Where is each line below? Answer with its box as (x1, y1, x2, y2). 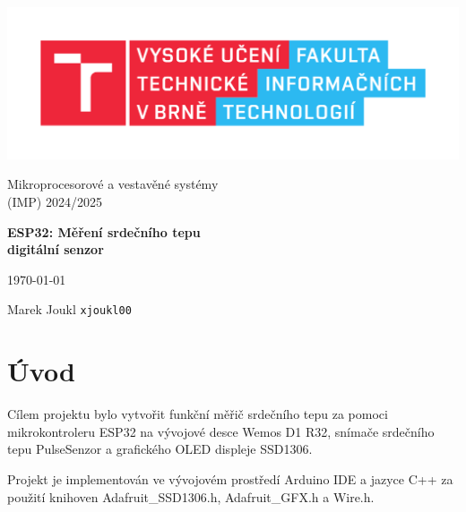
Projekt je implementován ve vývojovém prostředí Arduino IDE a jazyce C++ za (7, 469, 453, 488)
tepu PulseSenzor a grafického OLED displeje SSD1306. (7, 439, 313, 458)
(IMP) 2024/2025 (7, 192, 102, 210)
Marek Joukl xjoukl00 (7, 300, 132, 319)
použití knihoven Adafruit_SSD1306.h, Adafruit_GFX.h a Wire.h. (7, 487, 375, 506)
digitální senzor (7, 240, 104, 259)
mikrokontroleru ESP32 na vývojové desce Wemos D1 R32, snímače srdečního (7, 422, 435, 440)
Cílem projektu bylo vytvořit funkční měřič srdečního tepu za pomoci (7, 405, 388, 423)
